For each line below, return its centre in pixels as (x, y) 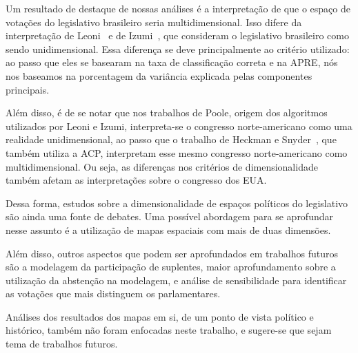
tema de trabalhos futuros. (62, 344)
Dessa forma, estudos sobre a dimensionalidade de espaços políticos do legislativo (177, 203)
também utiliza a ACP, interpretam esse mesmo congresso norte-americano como (177, 152)
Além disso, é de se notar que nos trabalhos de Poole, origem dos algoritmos (167, 113)
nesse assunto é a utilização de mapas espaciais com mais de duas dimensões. (168, 229)
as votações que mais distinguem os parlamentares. (113, 293)
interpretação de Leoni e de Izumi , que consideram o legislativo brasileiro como (177, 35)
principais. (28, 89)
